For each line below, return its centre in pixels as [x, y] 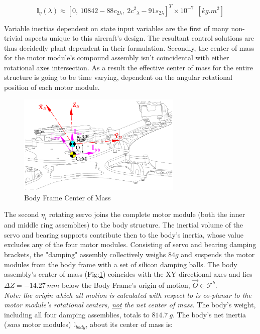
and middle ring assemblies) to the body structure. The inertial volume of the [124, 225]
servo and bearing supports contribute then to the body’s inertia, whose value [124, 234]
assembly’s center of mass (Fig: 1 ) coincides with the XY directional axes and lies [128, 274]
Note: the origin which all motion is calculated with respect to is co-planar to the [128, 295]
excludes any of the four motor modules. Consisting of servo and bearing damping [130, 244]
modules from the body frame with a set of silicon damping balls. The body [121, 264]
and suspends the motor [218, 254]
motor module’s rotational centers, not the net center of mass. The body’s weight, [130, 305]
